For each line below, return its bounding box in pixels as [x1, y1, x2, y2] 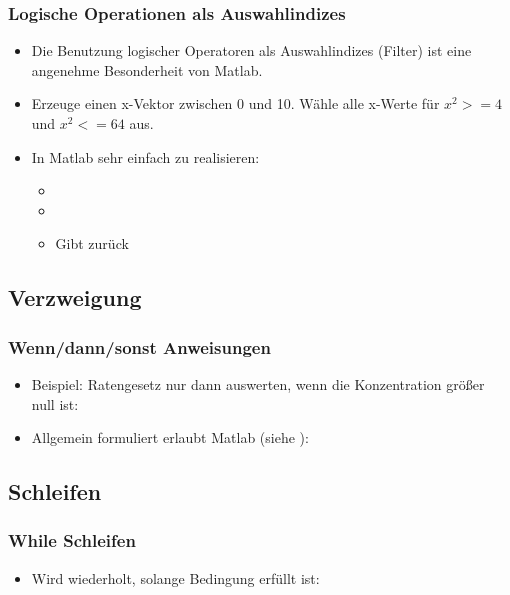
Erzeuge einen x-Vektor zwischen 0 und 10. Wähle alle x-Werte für [31, 93, 440, 114]
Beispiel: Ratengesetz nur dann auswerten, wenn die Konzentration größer [31, 373, 485, 394]
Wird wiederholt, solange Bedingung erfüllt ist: [31, 567, 320, 588]
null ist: [31, 393, 79, 414]
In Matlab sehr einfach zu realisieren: [31, 146, 260, 167]
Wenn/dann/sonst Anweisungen [8, 334, 271, 359]
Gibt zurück [55, 233, 129, 254]
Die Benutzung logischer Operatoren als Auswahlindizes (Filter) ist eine [31, 40, 472, 61]
